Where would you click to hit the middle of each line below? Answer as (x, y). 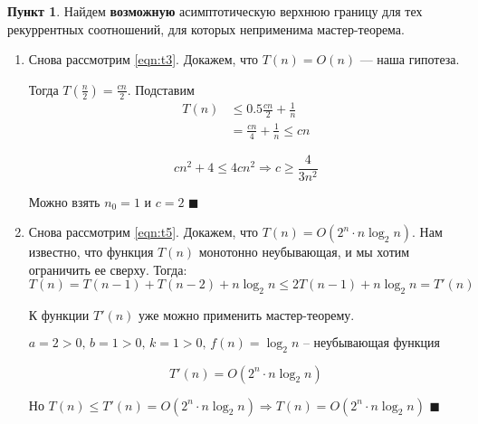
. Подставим (161, 89)
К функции (59, 315)
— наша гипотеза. (410, 59)
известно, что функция (91, 252)
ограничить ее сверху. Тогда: (108, 269)
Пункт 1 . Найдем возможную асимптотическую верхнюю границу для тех (215, 11)
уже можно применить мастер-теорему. (247, 315)
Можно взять (64, 201)
